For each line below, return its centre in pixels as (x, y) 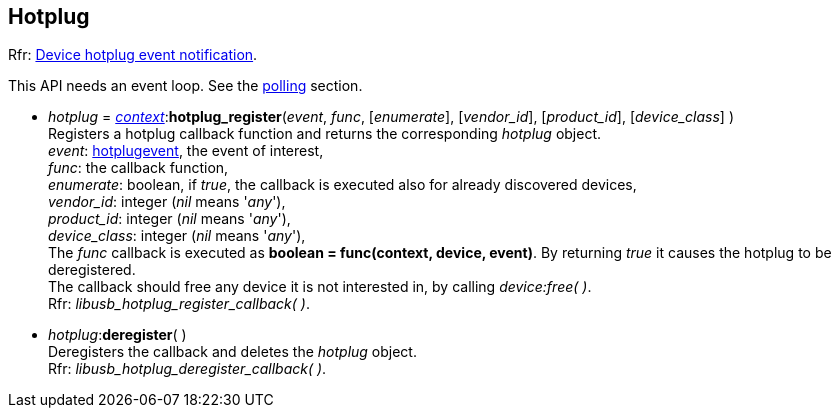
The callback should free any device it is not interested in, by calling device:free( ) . (320, 287)
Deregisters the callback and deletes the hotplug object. (232, 352)
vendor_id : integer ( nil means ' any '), (167, 202)
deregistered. (92, 270)
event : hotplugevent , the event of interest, (186, 151)
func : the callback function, (138, 168)
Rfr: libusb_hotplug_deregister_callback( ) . (187, 369)
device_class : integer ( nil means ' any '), (177, 236)
